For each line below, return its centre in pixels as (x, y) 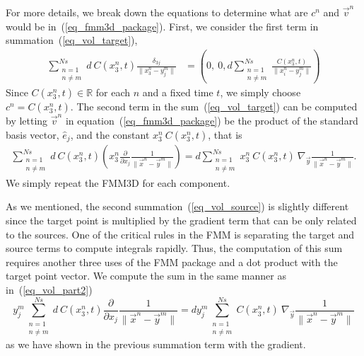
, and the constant (110, 134)
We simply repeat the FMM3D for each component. (118, 182)
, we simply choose (260, 92)
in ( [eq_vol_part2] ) (49, 289)
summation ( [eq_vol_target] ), (72, 40)
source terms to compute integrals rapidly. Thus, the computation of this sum (174, 248)
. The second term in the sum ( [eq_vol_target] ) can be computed (214, 107)
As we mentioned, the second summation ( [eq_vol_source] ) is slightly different (177, 206)
